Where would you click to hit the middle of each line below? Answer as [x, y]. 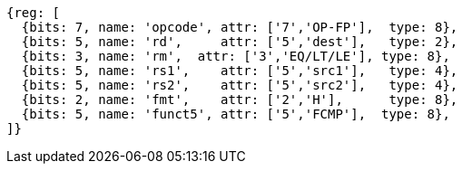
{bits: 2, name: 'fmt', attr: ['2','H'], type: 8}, [240, 100]
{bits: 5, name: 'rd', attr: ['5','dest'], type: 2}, [240, 42]
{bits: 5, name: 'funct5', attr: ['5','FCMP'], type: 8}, [236, 114]
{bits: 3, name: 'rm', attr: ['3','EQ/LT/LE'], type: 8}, [236, 56]
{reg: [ [34, 13]
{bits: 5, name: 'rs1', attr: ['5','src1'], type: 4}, [240, 71]
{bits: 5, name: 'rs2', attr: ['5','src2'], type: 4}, [240, 85]
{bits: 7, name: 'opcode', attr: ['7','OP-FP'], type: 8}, [240, 27]
